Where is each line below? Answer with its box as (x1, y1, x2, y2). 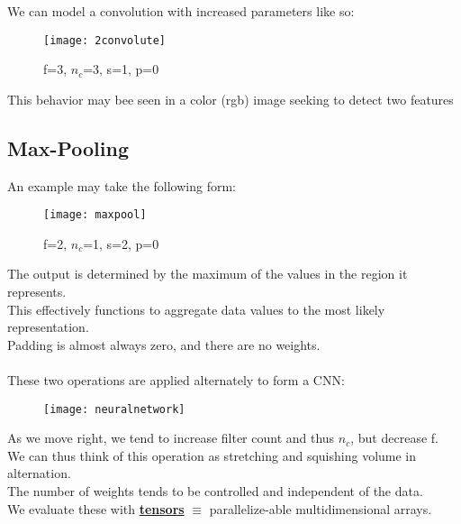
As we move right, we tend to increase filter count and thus (7, 428, 335, 447)
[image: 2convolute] (43, 33, 167, 47)
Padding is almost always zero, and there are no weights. (7, 335, 321, 354)
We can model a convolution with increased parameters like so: (7, 2, 355, 20)
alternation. (7, 464, 71, 483)
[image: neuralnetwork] (43, 402, 185, 416)
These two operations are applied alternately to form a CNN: (7, 371, 345, 390)
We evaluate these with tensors (7, 499, 185, 518)
